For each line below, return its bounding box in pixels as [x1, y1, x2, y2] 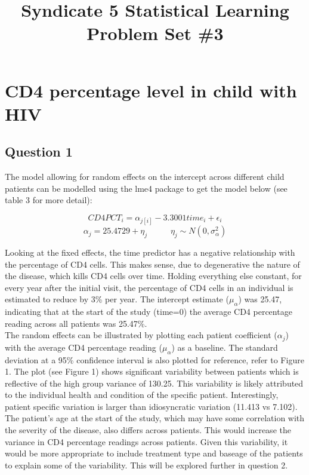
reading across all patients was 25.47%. [5, 317, 147, 329]
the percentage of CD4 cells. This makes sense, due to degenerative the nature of [5, 258, 300, 270]
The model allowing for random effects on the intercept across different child [5, 170, 285, 183]
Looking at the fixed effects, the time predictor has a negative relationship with [5, 246, 295, 258]
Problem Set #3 [86, 21, 224, 45]
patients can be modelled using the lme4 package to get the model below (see [5, 182, 288, 194]
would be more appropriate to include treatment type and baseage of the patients [5, 447, 303, 459]
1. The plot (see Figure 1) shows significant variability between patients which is [5, 365, 299, 378]
